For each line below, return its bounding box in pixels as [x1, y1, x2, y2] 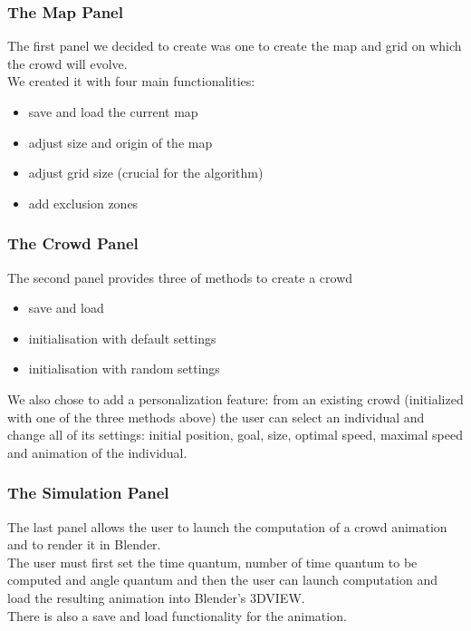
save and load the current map [28, 102, 198, 121]
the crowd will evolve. [7, 53, 128, 73]
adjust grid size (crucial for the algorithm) [28, 163, 264, 182]
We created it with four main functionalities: [7, 72, 255, 91]
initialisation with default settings [28, 328, 216, 347]
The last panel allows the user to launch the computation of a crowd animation [7, 517, 447, 536]
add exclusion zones [28, 193, 139, 212]
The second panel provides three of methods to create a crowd [7, 267, 353, 286]
